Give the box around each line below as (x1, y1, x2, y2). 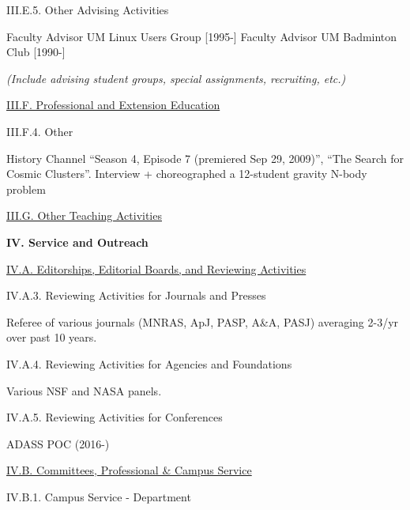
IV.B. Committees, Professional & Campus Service (6, 462, 252, 478)
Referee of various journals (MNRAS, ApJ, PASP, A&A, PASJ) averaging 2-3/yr (6, 313, 399, 330)
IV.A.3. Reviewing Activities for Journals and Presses (6, 287, 266, 304)
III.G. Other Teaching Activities (6, 207, 162, 224)
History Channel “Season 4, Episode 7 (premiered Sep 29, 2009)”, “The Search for (6, 149, 404, 166)
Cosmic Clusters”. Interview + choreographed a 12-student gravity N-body (6, 165, 367, 182)
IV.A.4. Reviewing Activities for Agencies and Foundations (6, 355, 292, 372)
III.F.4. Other (6, 123, 73, 139)
